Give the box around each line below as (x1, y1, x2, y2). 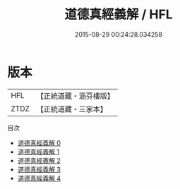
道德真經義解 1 (17, 147, 60, 156)
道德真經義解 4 (17, 173, 61, 182)
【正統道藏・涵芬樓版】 (36, 91, 115, 101)
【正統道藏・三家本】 (36, 104, 108, 114)
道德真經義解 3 (17, 165, 61, 173)
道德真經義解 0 (17, 138, 61, 147)
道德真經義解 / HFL (64, 6, 173, 23)
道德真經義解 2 (17, 156, 61, 164)
